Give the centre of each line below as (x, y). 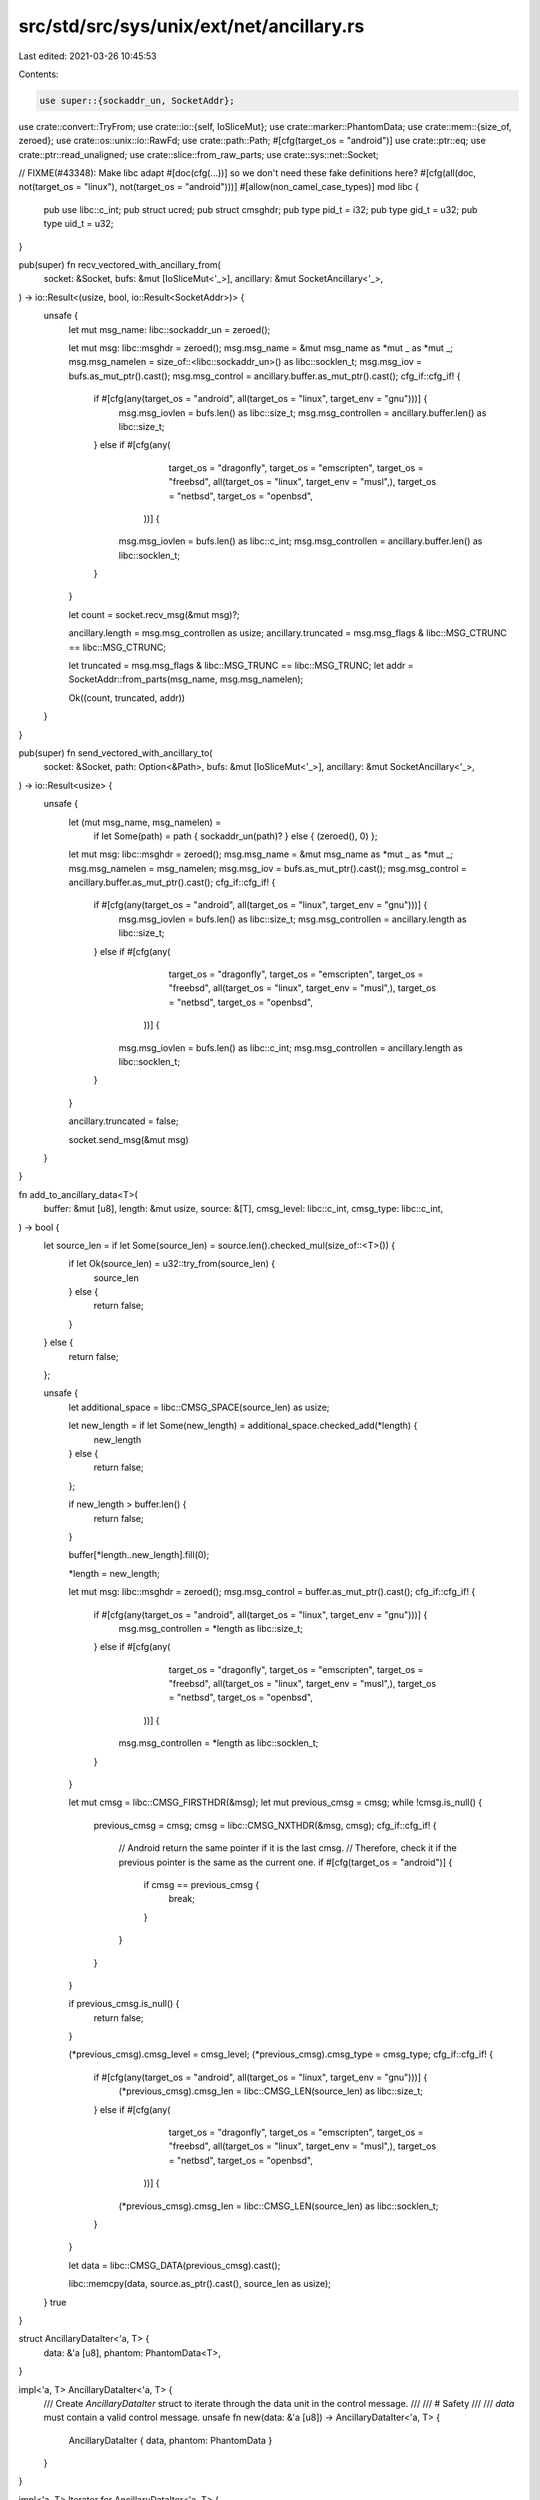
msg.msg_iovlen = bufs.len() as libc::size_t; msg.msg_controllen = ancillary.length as (292, 919)
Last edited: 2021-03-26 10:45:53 (87, 56)
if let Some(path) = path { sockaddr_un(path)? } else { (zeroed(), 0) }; (235, 836)
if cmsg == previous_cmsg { (201, 1884)
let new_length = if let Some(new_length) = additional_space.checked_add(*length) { (243, 1426)
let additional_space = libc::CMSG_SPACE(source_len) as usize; (199, 1407)
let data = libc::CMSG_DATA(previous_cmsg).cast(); (174, 2265)
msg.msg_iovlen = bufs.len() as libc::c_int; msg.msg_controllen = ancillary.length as (291, 1047)
